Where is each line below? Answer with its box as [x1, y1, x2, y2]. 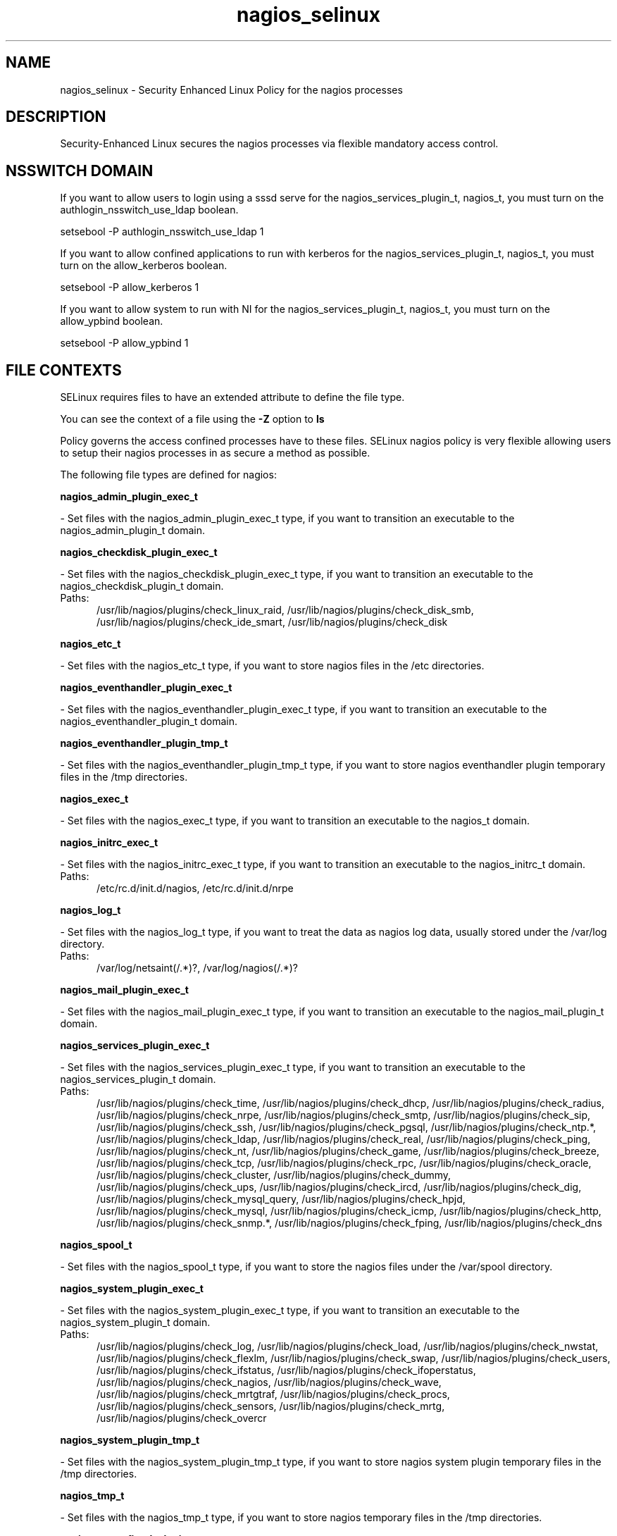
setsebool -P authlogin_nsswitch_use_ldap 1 [60, 225, 264, 238]
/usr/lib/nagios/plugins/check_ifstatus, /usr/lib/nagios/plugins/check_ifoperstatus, [96, 1364, 476, 1377]
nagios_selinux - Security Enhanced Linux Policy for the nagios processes [60, 83, 403, 96]
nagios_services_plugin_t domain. [60, 1073, 216, 1086]
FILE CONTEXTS [6, 361, 122, 379]
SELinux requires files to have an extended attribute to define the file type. [60, 391, 405, 404]
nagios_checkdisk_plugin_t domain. [60, 580, 224, 593]
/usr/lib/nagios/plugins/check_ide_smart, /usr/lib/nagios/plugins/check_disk [96, 616, 448, 628]
